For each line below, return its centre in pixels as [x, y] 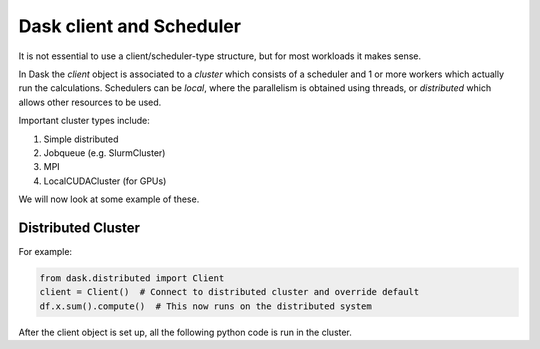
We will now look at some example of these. [109, 199]
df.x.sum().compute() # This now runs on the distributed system [205, 306]
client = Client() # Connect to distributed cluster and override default [229, 292]
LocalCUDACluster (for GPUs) [105, 181]
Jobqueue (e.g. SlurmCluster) [104, 152]
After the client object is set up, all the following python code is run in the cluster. [185, 332]
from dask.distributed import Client [132, 278]
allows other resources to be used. [90, 102]
